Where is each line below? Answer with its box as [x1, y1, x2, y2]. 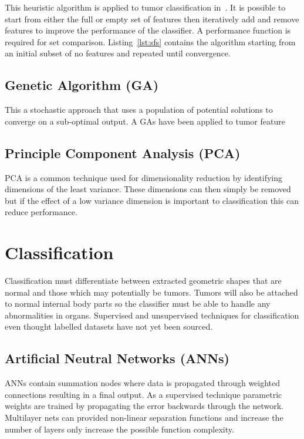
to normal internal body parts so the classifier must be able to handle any [5, 297, 271, 310]
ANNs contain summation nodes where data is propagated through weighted [5, 377, 281, 389]
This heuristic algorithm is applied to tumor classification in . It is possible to [5, 1, 286, 13]
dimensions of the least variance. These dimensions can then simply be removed [5, 183, 291, 195]
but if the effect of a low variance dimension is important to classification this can [5, 194, 299, 206]
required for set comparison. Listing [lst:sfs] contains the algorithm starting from [5, 35, 296, 48]
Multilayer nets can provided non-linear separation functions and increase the [5, 411, 283, 424]
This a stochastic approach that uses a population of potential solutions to [5, 103, 273, 116]
